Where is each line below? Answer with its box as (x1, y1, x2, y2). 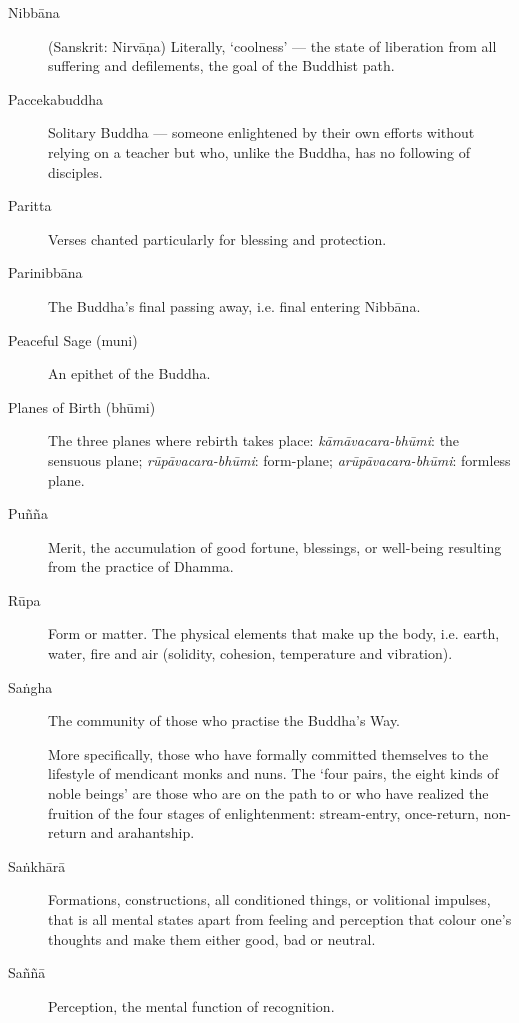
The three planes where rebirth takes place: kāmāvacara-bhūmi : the (48, 430, 460, 451)
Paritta (8, 195, 52, 216)
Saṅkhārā (8, 855, 66, 876)
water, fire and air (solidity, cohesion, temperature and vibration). (48, 643, 453, 664)
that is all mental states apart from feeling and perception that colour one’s (48, 909, 512, 929)
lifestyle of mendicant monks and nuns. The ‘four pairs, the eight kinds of (48, 763, 499, 784)
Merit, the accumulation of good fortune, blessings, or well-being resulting (48, 536, 502, 557)
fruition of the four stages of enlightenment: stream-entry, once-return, (48, 802, 479, 823)
